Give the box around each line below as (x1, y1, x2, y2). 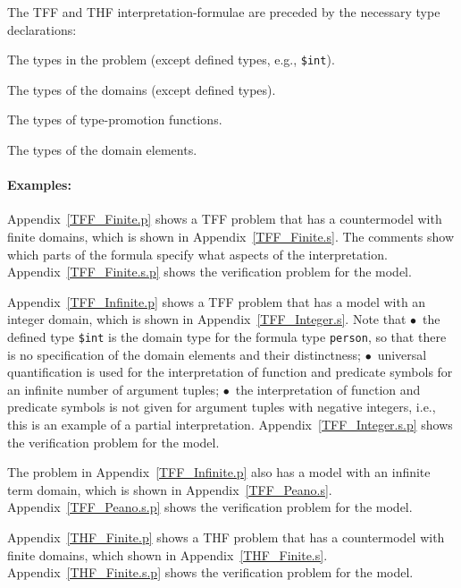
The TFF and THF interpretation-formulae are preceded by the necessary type (7, 3, 440, 21)
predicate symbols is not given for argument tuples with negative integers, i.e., (7, 397, 436, 416)
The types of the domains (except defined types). (7, 80, 276, 98)
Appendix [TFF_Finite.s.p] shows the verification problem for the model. (7, 262, 412, 281)
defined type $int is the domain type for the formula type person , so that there (7, 327, 447, 345)
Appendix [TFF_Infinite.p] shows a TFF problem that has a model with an (7, 292, 426, 311)
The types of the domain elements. (7, 141, 197, 159)
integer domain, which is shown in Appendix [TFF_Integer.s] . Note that (7, 310, 407, 328)
